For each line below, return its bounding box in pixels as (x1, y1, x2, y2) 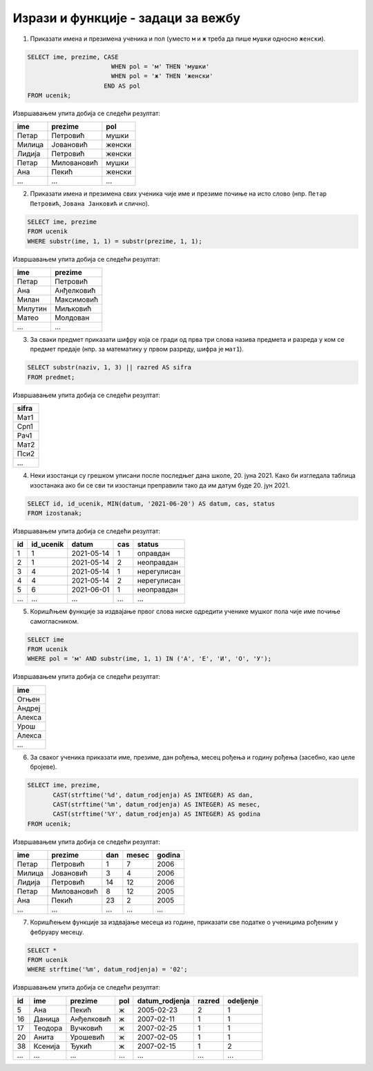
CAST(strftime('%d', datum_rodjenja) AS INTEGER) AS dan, (52, 791, 254, 799)
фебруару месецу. (30, 927, 84, 936)
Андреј (17, 703, 41, 713)
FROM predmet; (27, 373, 75, 381)
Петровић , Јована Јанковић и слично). (30, 199, 150, 207)
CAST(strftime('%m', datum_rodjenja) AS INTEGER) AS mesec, (52, 800, 261, 808)
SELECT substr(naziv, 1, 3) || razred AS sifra (27, 363, 191, 372)
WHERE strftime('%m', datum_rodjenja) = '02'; (27, 965, 188, 974)
